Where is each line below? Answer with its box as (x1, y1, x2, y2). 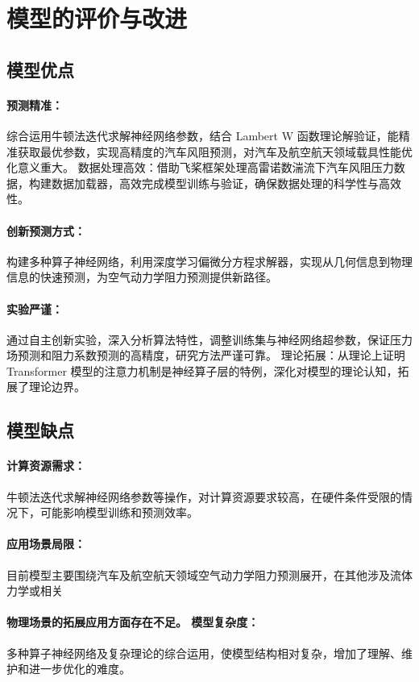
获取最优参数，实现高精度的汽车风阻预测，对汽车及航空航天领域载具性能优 (17, 143, 413, 160)
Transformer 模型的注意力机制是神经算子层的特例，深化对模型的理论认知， (6, 362, 398, 379)
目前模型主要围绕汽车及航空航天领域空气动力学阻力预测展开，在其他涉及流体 (6, 566, 413, 583)
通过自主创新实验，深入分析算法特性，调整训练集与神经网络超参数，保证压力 (6, 331, 413, 347)
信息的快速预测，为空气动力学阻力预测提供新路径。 (6, 268, 277, 285)
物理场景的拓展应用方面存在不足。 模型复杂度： (6, 613, 259, 630)
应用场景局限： (6, 535, 85, 552)
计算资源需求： (6, 457, 85, 474)
